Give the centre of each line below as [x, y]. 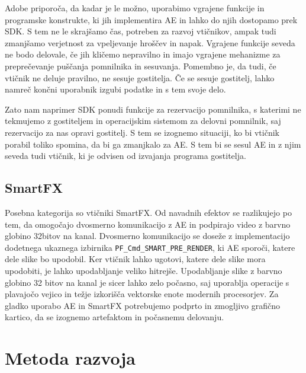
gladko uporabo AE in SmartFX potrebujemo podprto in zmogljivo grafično [143, 305]
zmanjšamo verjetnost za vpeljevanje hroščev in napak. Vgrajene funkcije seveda [150, 42]
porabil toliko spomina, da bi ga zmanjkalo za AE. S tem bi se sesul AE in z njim [153, 144]
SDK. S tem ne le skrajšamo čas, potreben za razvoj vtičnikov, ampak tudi [141, 31]
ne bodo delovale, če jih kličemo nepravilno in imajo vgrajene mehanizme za [143, 54]
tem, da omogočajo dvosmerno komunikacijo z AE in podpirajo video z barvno [148, 224]
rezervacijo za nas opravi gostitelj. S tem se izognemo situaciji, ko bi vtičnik [142, 132]
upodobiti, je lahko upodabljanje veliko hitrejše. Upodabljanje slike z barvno [144, 270]
